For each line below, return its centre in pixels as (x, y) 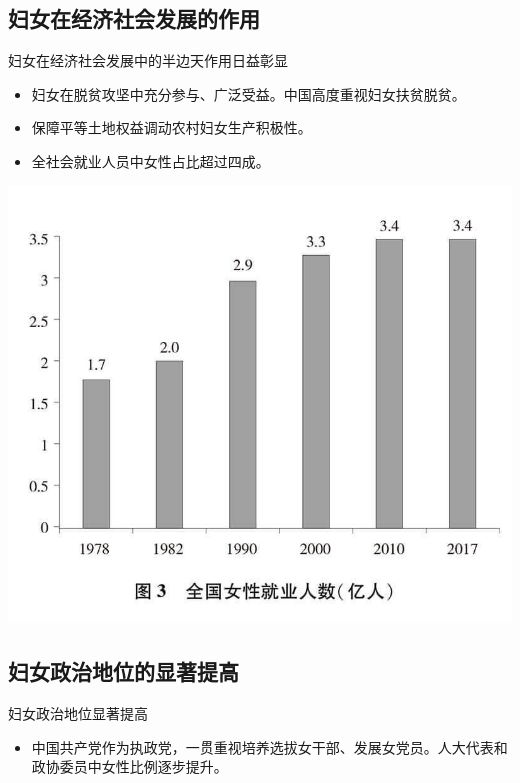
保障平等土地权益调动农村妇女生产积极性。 (171, 127)
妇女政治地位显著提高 (78, 713)
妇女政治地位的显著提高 (123, 671)
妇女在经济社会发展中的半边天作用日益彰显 (148, 60)
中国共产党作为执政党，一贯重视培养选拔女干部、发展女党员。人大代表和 (269, 746)
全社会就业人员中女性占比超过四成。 (150, 160)
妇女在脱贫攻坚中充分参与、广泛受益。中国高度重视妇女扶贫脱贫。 (248, 93)
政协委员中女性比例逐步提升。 (129, 766)
